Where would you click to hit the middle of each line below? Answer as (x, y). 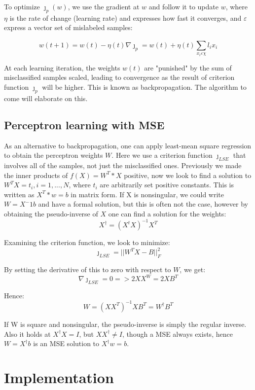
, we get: (193, 269)
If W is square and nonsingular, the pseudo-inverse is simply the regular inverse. (125, 324)
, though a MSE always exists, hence (177, 334)
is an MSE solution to (66, 343)
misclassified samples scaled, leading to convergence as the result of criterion (119, 77)
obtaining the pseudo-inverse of (51, 213)
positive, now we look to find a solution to (188, 175)
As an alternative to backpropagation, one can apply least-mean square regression (128, 145)
